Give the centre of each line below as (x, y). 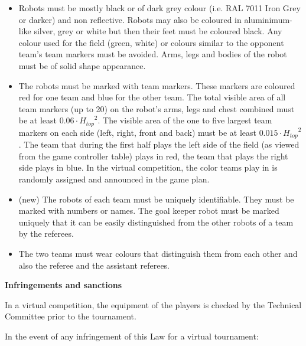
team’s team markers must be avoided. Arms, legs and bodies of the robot (153, 54)
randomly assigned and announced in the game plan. (114, 179)
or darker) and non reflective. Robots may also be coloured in (130, 19)
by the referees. (46, 234)
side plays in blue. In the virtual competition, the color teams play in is (148, 167)
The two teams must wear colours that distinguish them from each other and (158, 253)
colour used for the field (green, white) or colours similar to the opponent (151, 42)
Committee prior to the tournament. (71, 316)
